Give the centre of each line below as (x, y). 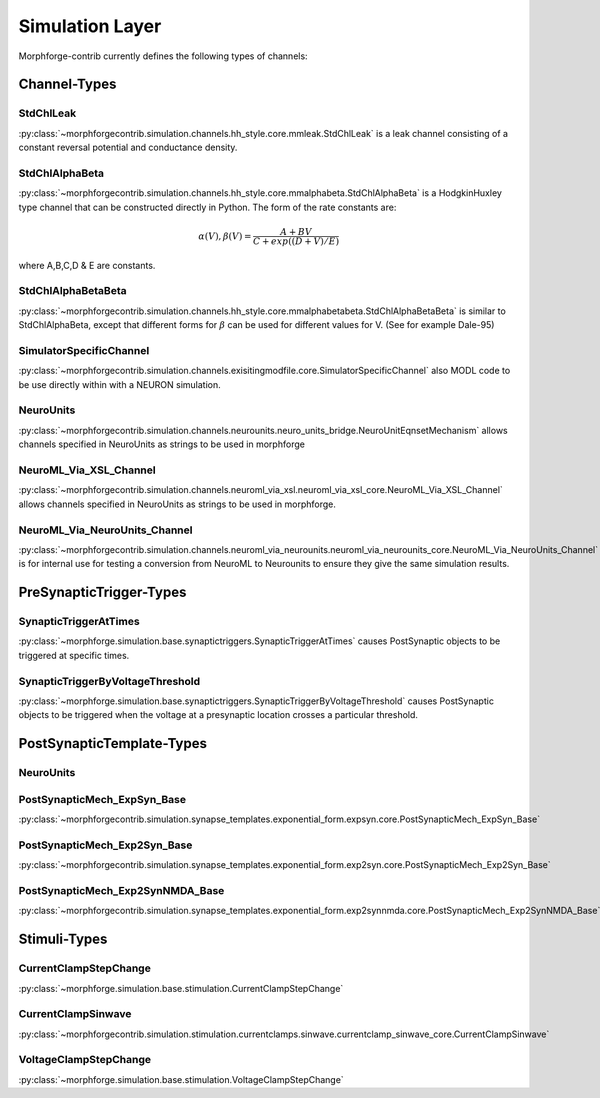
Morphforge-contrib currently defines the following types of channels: (163, 56)
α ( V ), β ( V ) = (225, 236)
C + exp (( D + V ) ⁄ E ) (296, 241)
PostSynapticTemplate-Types (112, 743)
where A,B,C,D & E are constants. (87, 265)
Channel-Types (67, 84)
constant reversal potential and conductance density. (128, 147)
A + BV (296, 231)
